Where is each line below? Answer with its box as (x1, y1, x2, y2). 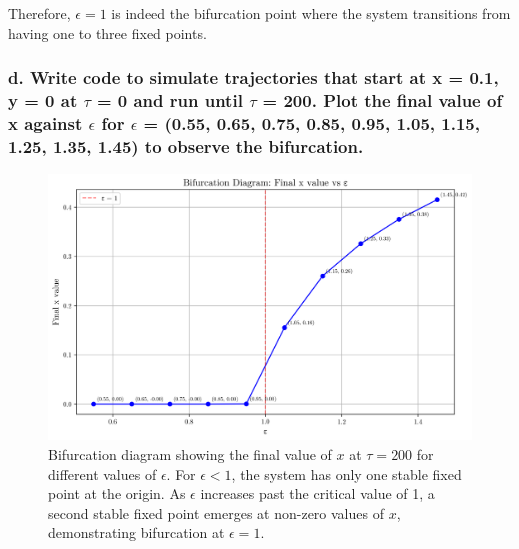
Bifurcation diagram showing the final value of (48, 444, 332, 464)
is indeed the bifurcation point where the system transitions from (111, 3, 511, 23)
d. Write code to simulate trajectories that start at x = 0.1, (8, 65, 499, 90)
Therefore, (8, 3, 71, 23)
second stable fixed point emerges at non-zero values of (48, 502, 384, 523)
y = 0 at (8, 88, 78, 113)
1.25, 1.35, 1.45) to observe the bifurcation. (8, 133, 364, 158)
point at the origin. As (48, 483, 186, 504)
